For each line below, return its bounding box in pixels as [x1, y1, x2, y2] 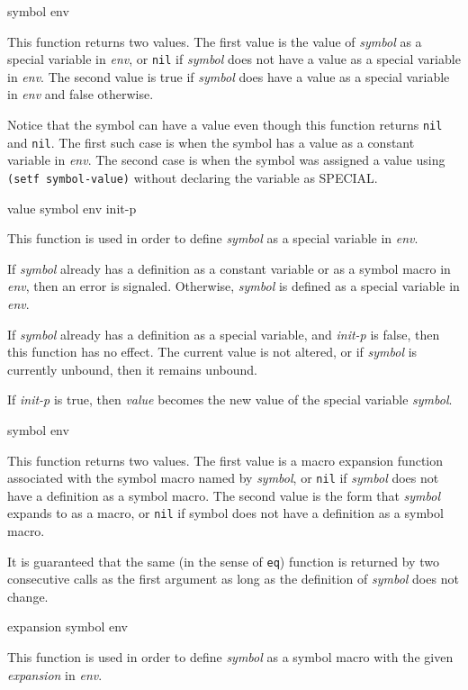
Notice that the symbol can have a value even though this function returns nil [7, 115, 443, 134]
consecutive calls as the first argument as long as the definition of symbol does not [7, 569, 459, 588]
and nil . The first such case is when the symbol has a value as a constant [7, 132, 415, 151]
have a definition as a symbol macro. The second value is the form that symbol [7, 486, 441, 504]
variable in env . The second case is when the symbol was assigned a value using [7, 150, 445, 169]
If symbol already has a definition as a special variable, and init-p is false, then [7, 324, 440, 343]
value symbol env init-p [7, 198, 137, 217]
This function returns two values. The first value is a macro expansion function [7, 450, 444, 469]
